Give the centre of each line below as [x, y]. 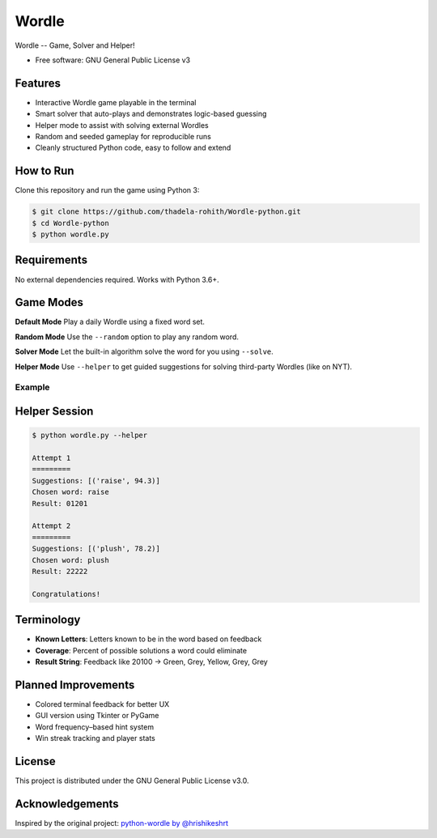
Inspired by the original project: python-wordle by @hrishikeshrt [121, 823]
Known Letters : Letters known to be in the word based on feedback [148, 639]
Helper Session [54, 412]
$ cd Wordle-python [70, 223]
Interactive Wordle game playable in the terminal [116, 102]
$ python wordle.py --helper [90, 436]
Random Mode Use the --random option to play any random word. [127, 337]
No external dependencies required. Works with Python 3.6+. [117, 279]
